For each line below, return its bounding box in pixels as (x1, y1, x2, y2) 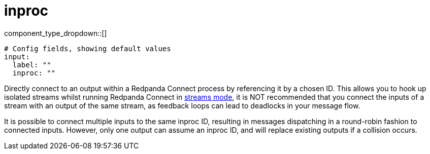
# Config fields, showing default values (4, 44, 171, 53)
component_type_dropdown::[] (4, 28, 107, 37)
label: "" (12, 60, 51, 69)
